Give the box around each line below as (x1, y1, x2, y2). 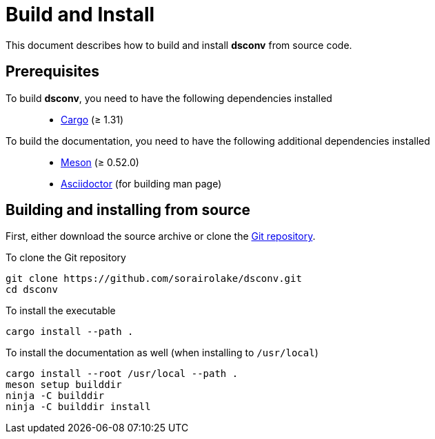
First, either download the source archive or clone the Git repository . (6, 230, 316, 243)
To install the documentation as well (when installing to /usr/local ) (6, 347, 318, 359)
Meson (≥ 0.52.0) (61, 156, 139, 168)
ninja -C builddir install (6, 401, 151, 413)
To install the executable (6, 305, 116, 317)
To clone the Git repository (6, 252, 126, 264)
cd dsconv (6, 284, 58, 296)
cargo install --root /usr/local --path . (6, 368, 239, 380)
